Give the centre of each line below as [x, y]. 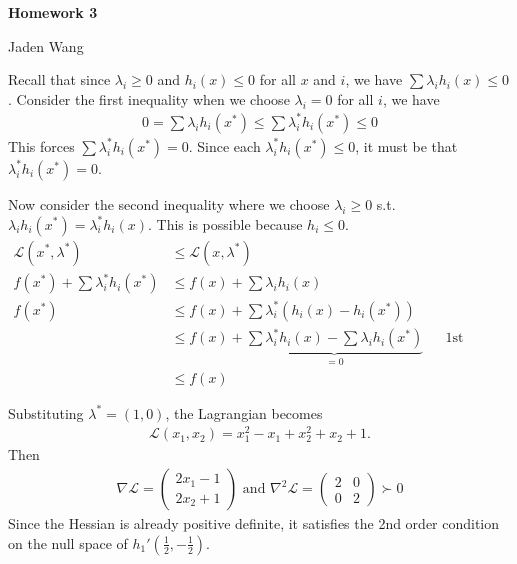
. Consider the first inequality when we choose [149, 98]
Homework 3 [53, 12]
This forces [41, 145]
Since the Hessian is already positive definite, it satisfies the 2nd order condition [254, 523]
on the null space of [68, 542]
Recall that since [59, 79]
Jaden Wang [46, 45]
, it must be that [406, 145]
